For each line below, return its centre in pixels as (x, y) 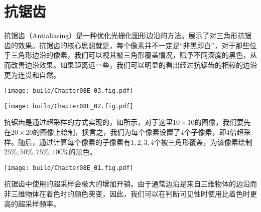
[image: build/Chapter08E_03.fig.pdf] (69, 91)
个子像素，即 (205, 132)
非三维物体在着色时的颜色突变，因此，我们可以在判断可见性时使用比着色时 (127, 194)
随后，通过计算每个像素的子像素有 (74, 142)
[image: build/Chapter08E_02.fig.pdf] (69, 106)
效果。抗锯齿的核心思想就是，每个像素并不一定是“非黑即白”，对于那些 (134, 45)
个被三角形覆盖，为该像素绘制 (203, 142)
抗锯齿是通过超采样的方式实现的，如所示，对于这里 (88, 122)
